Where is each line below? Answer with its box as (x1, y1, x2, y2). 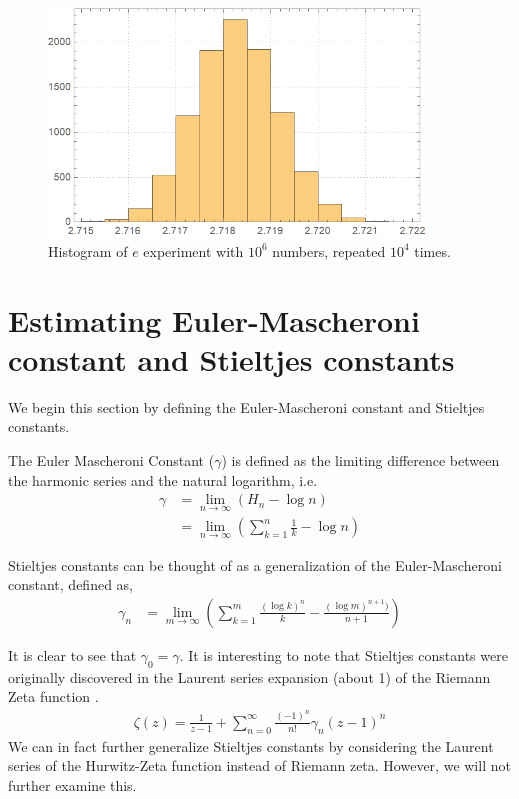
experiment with (143, 240, 244, 261)
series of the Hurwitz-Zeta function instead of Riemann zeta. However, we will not (8, 755, 511, 776)
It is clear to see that (8, 644, 137, 665)
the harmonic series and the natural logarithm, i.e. (8, 469, 318, 490)
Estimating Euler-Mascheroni (8, 299, 420, 340)
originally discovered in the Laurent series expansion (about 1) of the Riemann (8, 666, 491, 687)
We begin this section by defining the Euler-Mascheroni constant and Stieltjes (8, 396, 485, 417)
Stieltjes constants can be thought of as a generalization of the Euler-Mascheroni (8, 554, 502, 575)
